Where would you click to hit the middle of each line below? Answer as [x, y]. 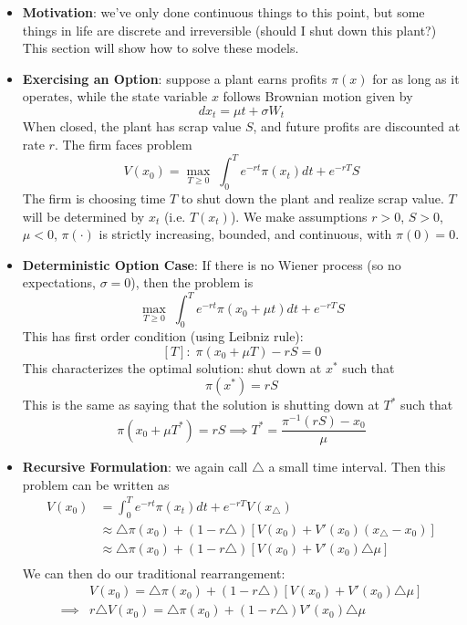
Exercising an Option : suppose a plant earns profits [175, 78]
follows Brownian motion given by [318, 96]
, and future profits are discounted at [357, 126]
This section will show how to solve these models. [161, 48]
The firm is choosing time [94, 198]
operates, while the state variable [115, 96]
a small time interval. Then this [357, 467]
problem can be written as [96, 484]
